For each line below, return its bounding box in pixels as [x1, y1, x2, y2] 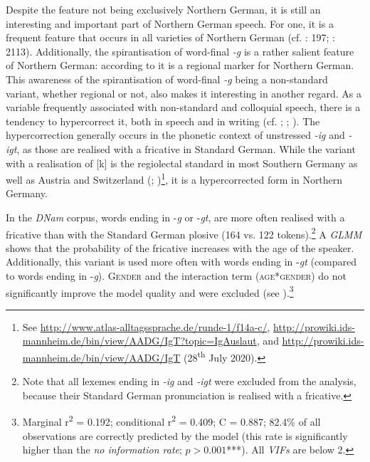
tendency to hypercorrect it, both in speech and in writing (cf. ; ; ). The [6, 113, 320, 128]
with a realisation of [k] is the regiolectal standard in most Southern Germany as [6, 155, 358, 170]
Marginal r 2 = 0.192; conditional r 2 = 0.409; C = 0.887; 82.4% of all [22, 412, 321, 429]
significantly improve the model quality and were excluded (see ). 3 [6, 283, 294, 300]
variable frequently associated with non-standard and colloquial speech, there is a [6, 100, 361, 115]
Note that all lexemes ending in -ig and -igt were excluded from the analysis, [22, 374, 356, 389]
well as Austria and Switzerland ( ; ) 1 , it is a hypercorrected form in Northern [6, 170, 343, 187]
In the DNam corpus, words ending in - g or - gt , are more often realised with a [6, 209, 345, 224]
